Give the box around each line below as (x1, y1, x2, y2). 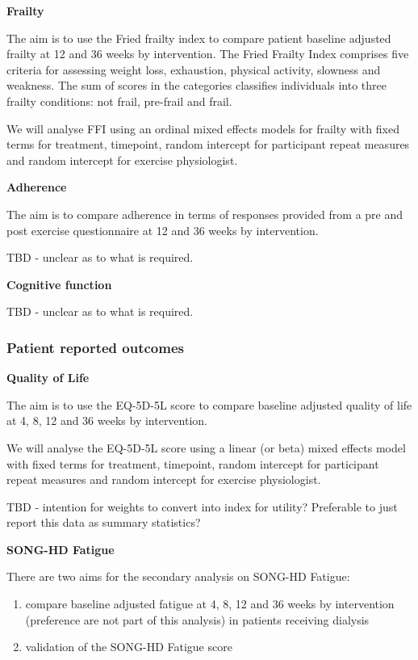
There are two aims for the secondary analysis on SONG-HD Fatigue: (6, 568, 350, 585)
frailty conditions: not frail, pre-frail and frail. (6, 92, 232, 109)
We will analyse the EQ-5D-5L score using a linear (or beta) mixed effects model (6, 439, 406, 456)
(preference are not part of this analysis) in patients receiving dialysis (25, 611, 370, 628)
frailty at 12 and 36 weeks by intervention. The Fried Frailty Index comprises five (6, 45, 409, 62)
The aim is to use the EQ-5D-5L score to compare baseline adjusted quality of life (6, 396, 412, 413)
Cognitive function (6, 275, 112, 292)
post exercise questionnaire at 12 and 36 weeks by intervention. (6, 221, 319, 238)
